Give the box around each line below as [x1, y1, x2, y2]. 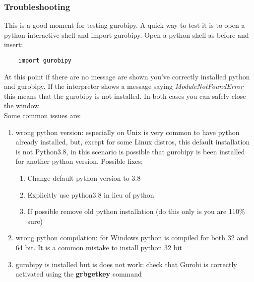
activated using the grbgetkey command [15, 269, 142, 279]
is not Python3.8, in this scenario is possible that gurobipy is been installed [15, 146, 245, 156]
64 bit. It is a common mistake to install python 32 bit [15, 242, 182, 252]
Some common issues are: [4, 110, 81, 121]
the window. [4, 100, 41, 111]
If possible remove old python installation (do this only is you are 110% [27, 206, 245, 216]
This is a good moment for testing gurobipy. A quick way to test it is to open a [4, 20, 245, 30]
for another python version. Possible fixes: [15, 156, 143, 166]
